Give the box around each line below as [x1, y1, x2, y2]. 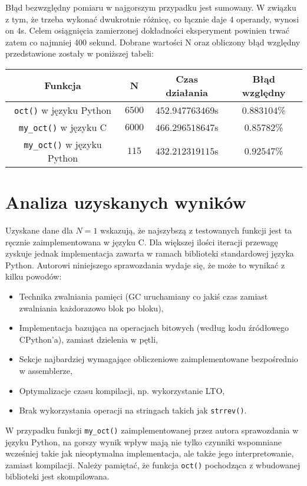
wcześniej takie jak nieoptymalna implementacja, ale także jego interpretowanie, [5, 447, 294, 459]
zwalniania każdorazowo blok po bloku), [19, 301, 164, 314]
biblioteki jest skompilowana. [5, 470, 110, 482]
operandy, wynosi [236, 12, 299, 25]
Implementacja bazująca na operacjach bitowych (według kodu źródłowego [19, 321, 289, 334]
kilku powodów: [5, 270, 62, 283]
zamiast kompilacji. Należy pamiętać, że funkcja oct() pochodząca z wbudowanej [5, 458, 301, 471]
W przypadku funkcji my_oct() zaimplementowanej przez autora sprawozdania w [5, 423, 299, 436]
